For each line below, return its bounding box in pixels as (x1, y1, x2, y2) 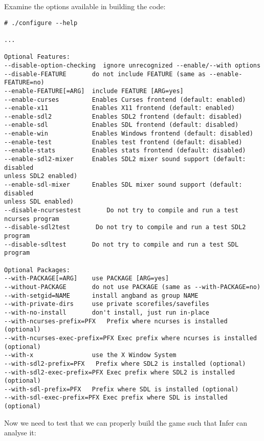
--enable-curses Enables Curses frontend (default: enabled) (4, 96, 246, 103)
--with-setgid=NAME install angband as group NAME (4, 292, 199, 299)
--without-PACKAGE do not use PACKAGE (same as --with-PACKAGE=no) (4, 283, 261, 291)
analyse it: (4, 427, 36, 438)
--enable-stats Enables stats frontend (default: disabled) (4, 147, 246, 155)
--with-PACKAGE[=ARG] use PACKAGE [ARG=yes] (4, 275, 169, 282)
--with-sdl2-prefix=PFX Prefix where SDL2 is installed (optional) (4, 360, 246, 367)
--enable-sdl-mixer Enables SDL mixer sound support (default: (4, 181, 243, 189)
